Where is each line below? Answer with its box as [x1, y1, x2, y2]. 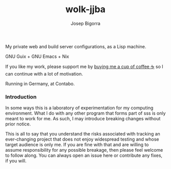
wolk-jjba [65, 4, 106, 15]
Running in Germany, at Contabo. [5, 80, 75, 87]
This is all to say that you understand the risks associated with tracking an [5, 131, 160, 137]
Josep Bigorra [70, 20, 101, 26]
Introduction [5, 93, 37, 100]
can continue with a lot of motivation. [5, 71, 83, 77]
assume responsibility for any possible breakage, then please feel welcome [5, 147, 163, 153]
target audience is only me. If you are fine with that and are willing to [5, 142, 149, 148]
